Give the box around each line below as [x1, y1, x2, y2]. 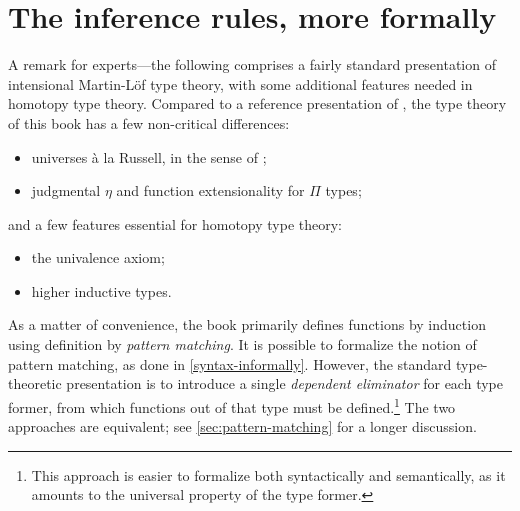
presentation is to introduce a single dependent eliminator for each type [66, 373, 503, 394]
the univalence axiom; [31, 247, 165, 268]
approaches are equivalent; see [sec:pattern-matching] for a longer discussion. [8, 416, 477, 437]
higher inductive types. [31, 280, 172, 301]
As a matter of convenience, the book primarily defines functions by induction [8, 314, 486, 335]
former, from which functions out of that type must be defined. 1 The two [8, 393, 456, 417]
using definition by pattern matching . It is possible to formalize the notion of [8, 334, 477, 355]
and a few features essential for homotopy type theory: [8, 213, 343, 234]
